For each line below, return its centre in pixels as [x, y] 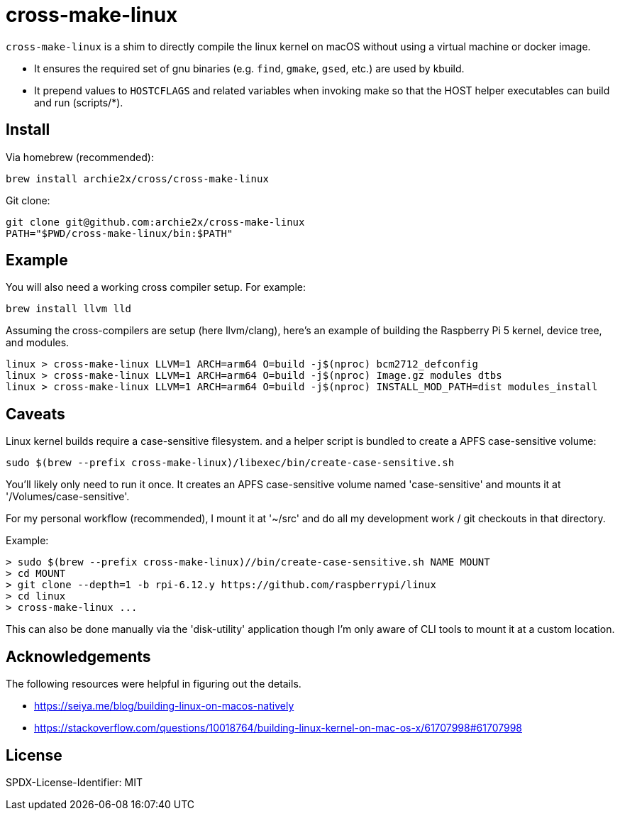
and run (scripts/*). [79, 102]
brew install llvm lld [69, 309]
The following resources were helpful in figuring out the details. [154, 684]
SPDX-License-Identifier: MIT [74, 782]
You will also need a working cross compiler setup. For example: [156, 287]
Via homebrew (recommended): [80, 157]
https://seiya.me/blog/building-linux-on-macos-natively [164, 706]
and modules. [38, 343]
